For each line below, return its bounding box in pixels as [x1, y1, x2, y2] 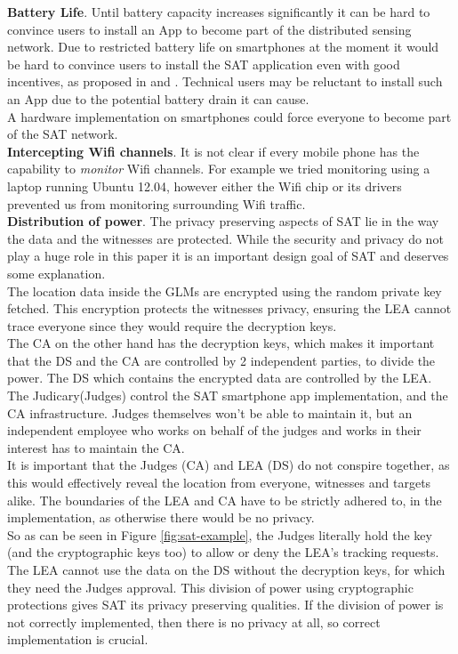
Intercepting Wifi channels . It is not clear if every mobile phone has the [7, 141, 420, 160]
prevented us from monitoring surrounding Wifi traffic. [7, 194, 306, 213]
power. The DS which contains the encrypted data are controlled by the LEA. [7, 368, 432, 387]
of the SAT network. [7, 125, 118, 143]
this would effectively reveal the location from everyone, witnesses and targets [7, 473, 431, 492]
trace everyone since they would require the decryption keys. [7, 316, 337, 335]
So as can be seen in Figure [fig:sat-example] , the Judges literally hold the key [7, 525, 432, 544]
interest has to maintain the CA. [7, 438, 185, 456]
